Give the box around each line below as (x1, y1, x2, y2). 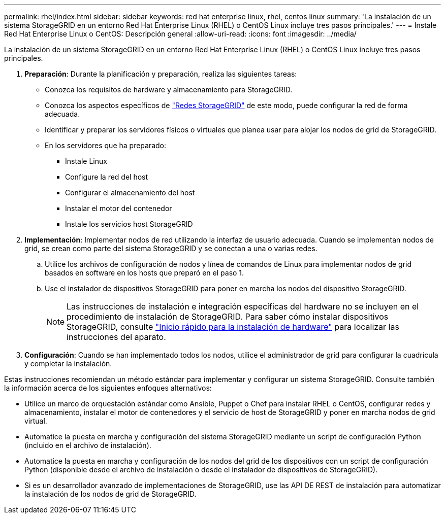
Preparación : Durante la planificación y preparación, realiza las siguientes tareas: (24, 70, 297, 78)
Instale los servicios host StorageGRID (65, 220, 193, 228)
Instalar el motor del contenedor (65, 204, 172, 213)
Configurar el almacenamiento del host (65, 188, 195, 197)
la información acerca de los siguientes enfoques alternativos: (4, 384, 212, 392)
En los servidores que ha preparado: (45, 141, 167, 150)
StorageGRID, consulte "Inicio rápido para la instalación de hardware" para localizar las (67, 322, 399, 332)
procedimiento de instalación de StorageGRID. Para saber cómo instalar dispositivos (67, 312, 389, 322)
